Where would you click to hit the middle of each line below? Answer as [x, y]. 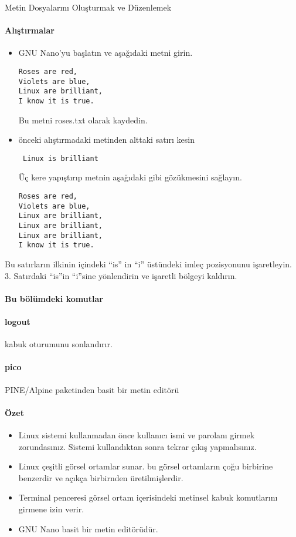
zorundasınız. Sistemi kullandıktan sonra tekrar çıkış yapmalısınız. [137, 446]
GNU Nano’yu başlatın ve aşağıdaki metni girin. [106, 53]
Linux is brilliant [60, 158]
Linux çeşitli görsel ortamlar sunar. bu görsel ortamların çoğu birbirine [146, 466]
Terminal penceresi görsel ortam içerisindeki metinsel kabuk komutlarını [148, 497]
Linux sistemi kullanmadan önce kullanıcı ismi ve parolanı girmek [137, 434]
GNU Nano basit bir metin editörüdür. [88, 528]
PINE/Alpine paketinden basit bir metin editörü [92, 389]
